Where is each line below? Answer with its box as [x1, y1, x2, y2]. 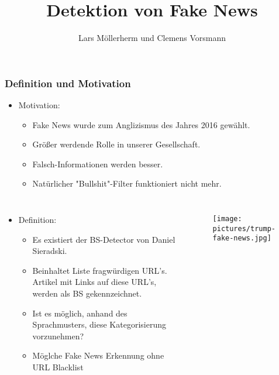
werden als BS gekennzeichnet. [32, 287, 142, 299]
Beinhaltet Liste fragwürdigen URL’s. [32, 264, 167, 276]
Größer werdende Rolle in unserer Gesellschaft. [32, 138, 201, 150]
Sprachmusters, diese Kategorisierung [32, 318, 166, 331]
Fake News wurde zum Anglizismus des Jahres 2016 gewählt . [32, 118, 250, 130]
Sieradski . [32, 245, 67, 257]
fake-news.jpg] [212, 234, 271, 243]
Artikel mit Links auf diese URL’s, [32, 276, 157, 288]
